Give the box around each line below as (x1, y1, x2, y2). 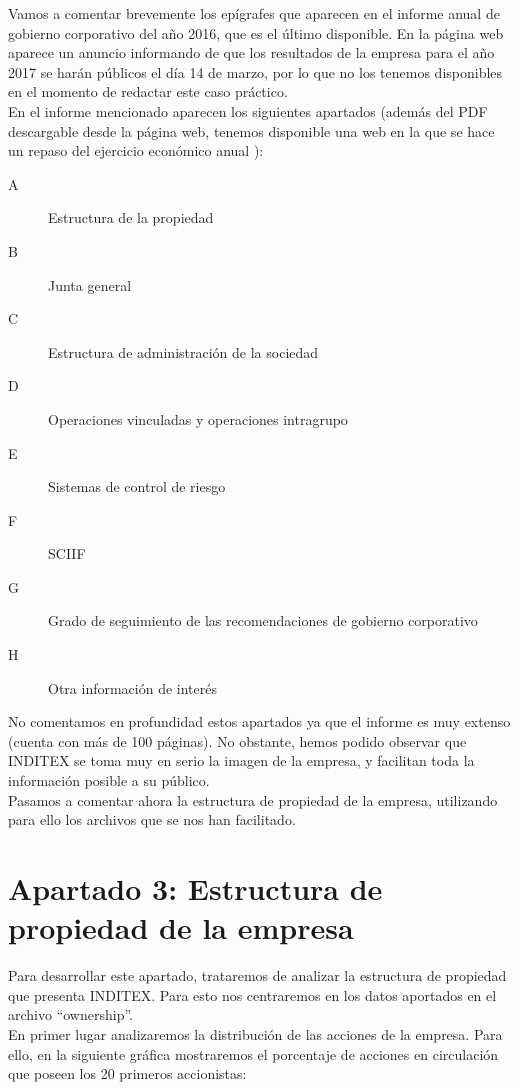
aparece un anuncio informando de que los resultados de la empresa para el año (8, 42, 495, 63)
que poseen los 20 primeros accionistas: (8, 1063, 247, 1084)
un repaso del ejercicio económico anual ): (8, 140, 264, 161)
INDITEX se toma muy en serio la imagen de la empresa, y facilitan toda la (8, 750, 475, 771)
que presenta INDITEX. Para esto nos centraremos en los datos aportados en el (8, 984, 497, 1005)
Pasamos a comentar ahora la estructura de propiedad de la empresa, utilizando (8, 789, 498, 810)
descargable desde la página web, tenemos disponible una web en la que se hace (8, 120, 495, 141)
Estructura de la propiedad (48, 207, 214, 228)
